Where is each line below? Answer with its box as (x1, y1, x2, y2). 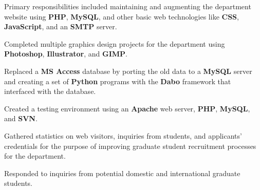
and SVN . (4, 113, 38, 124)
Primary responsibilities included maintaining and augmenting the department (4, 1, 251, 11)
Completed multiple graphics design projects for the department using (4, 38, 225, 49)
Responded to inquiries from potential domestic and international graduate (4, 167, 240, 178)
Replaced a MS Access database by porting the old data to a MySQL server (4, 65, 252, 76)
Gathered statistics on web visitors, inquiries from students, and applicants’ (4, 130, 242, 141)
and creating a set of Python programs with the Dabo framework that (4, 75, 231, 86)
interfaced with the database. (4, 86, 96, 97)
